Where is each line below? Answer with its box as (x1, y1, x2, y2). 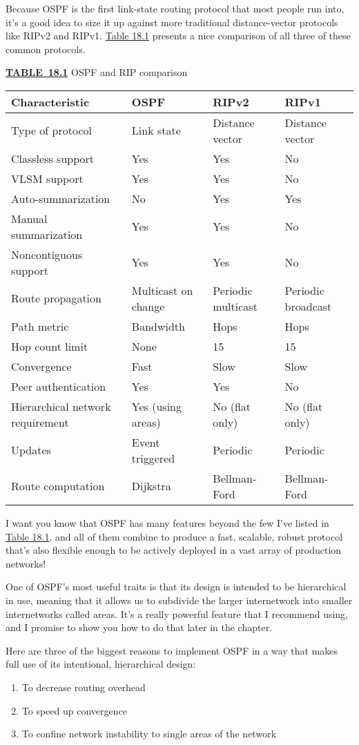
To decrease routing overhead (21, 679, 146, 694)
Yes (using (131, 398, 182, 414)
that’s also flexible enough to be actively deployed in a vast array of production (6, 543, 342, 557)
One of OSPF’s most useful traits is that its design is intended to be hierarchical (6, 579, 347, 594)
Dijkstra (131, 478, 171, 494)
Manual (11, 210, 48, 226)
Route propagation (11, 290, 101, 307)
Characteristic (11, 93, 90, 110)
